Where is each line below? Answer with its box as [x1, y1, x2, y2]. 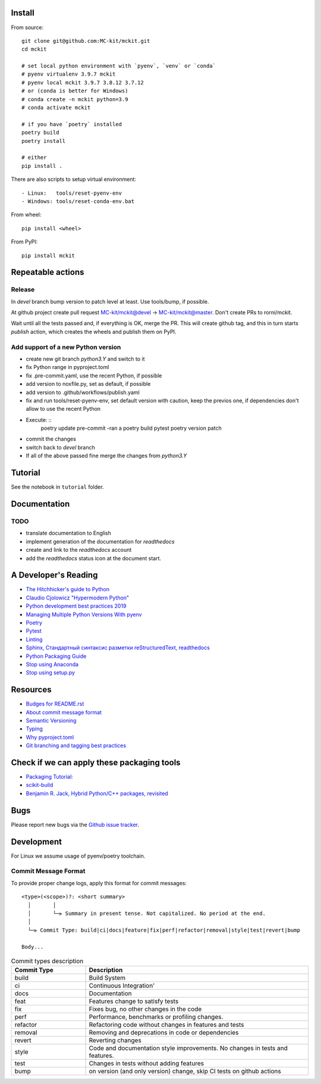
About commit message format [26, 708, 102, 716]
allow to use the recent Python [26, 405, 101, 413]
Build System [89, 974, 126, 982]
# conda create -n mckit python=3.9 [21, 96, 128, 102]
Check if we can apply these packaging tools [11, 757, 181, 767]
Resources [11, 685, 52, 695]
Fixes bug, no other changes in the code [89, 1005, 202, 1013]
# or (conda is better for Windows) [21, 88, 128, 95]
